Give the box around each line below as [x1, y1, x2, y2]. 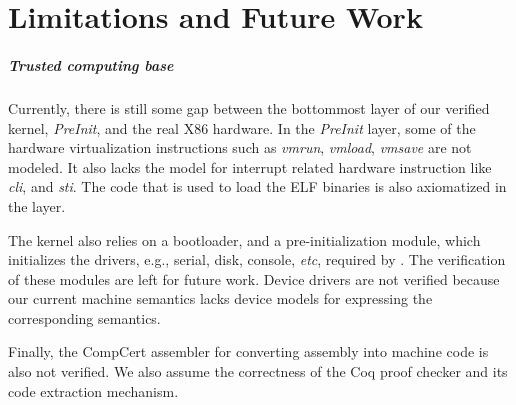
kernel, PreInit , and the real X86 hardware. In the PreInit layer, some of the [8, 117, 476, 138]
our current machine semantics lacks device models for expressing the [8, 288, 433, 309]
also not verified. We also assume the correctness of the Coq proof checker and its [8, 361, 508, 382]
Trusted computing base [8, 54, 174, 75]
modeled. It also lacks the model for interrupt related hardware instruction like [8, 156, 492, 177]
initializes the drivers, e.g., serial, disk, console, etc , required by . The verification [8, 249, 506, 270]
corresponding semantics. [8, 307, 161, 328]
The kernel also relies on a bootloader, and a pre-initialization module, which [8, 229, 481, 250]
